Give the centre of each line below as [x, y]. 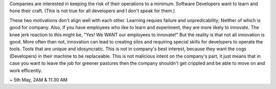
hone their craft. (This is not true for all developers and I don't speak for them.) [92, 11]
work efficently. [26, 70]
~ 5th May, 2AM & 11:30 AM [38, 80]
